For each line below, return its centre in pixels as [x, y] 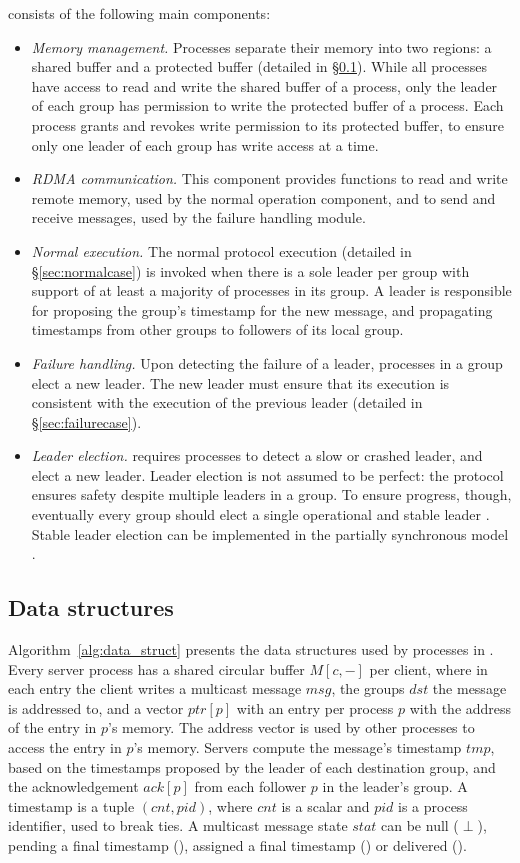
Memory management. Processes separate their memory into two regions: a [261, 46]
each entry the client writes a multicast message [155, 688]
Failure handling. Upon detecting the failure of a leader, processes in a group [267, 362]
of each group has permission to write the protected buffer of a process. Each [267, 105]
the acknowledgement [73, 786]
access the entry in [65, 747]
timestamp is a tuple [71, 805]
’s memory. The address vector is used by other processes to [291, 727]
